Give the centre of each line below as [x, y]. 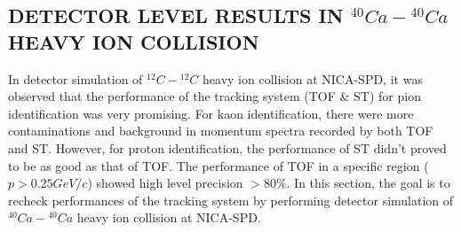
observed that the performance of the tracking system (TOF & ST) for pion [215, 96]
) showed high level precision [165, 183]
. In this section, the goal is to [368, 183]
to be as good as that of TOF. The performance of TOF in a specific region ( [219, 165]
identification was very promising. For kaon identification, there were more [211, 113]
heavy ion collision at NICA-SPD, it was [313, 78]
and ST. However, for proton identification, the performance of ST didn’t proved [227, 147]
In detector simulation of [76, 78]
